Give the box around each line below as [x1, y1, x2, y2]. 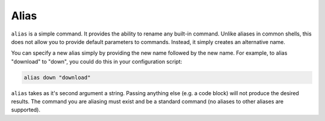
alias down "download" [23, 74, 91, 81]
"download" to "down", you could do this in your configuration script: [11, 58, 182, 65]
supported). [11, 106, 41, 114]
